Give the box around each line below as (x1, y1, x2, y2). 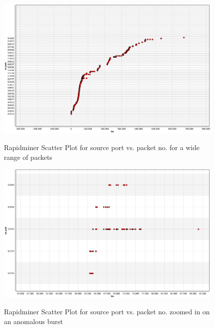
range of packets (4, 152, 52, 162)
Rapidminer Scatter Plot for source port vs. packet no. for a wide (4, 142, 200, 152)
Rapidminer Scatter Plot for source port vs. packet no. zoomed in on (4, 306, 210, 317)
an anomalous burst (4, 316, 63, 326)
